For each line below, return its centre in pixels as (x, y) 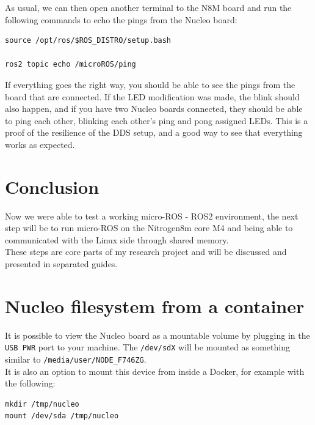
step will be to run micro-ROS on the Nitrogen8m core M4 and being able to (149, 228)
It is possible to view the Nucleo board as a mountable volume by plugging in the (157, 335)
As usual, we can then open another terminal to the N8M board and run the (148, 7)
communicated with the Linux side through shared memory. (117, 239)
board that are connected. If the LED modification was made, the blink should (152, 96)
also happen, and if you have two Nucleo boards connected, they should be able (154, 109)
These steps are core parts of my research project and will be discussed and (146, 252)
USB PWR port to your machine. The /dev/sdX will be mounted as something (147, 347)
